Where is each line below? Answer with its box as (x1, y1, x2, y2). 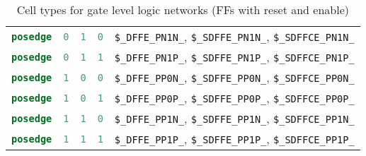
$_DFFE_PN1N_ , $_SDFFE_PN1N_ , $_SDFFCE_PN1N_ (114, 28, 355, 44)
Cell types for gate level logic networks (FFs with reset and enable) (16, 1, 349, 18)
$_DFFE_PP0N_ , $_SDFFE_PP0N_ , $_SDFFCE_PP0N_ (114, 69, 355, 85)
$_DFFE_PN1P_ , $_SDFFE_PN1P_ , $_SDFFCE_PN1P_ (114, 49, 355, 65)
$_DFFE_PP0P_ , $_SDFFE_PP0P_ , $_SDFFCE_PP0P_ (114, 90, 355, 106)
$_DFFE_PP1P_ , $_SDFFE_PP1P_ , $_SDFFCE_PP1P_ (114, 131, 355, 147)
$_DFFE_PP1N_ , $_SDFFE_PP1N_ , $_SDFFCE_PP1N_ (114, 110, 355, 126)
